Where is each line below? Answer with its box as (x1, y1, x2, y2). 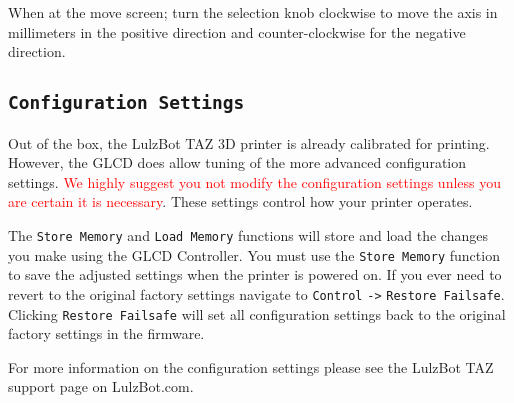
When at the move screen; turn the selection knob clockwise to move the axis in (8, 2, 498, 22)
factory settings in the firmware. (8, 323, 205, 344)
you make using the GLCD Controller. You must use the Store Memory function (8, 244, 500, 265)
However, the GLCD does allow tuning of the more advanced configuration (8, 152, 467, 173)
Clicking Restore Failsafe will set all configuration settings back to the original (8, 303, 506, 324)
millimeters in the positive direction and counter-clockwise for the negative (8, 21, 466, 42)
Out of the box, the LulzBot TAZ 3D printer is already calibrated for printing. (8, 132, 490, 153)
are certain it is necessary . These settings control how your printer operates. (8, 191, 473, 212)
